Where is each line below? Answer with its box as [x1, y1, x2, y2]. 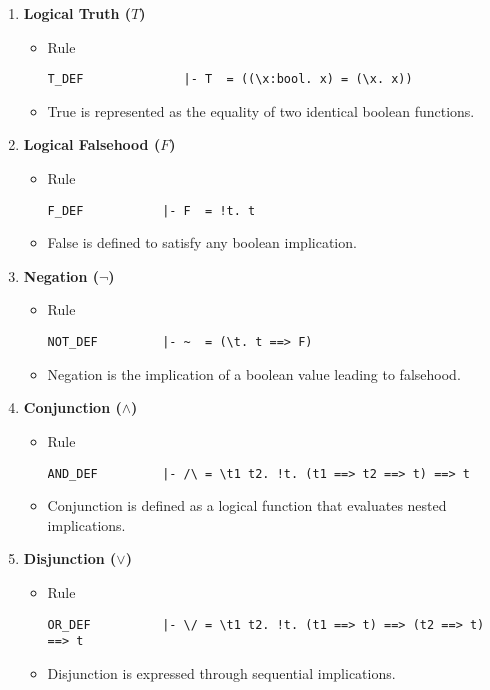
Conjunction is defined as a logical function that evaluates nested [47, 495, 447, 516]
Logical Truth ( [23, 3, 132, 23]
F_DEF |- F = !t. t [47, 203, 256, 218]
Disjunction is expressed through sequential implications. [47, 662, 396, 683]
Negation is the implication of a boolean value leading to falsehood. [47, 363, 461, 384]
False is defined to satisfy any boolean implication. [47, 232, 357, 253]
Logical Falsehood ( [23, 134, 161, 155]
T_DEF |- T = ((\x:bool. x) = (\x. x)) [47, 72, 413, 87]
